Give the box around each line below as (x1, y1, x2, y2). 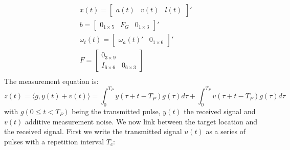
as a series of (206, 126, 246, 137)
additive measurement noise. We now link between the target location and (25, 116, 258, 126)
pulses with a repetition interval (4, 136, 104, 146)
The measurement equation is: (4, 76, 99, 87)
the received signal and (184, 106, 256, 117)
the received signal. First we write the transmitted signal (4, 126, 182, 137)
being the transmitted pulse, (72, 106, 161, 117)
